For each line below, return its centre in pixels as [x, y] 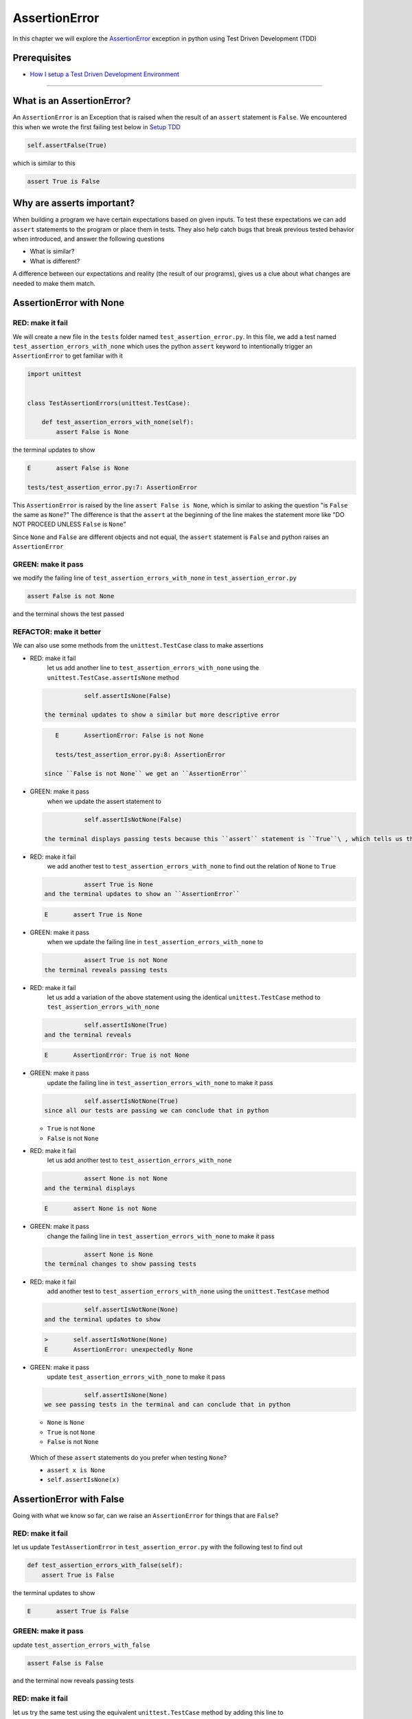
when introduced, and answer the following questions [89, 239]
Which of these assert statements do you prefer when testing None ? [128, 1457]
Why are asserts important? [74, 203]
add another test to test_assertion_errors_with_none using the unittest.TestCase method [188, 1291]
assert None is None [119, 1254]
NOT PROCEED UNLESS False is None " [69, 524]
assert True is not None [126, 960]
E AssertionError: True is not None [117, 1055]
